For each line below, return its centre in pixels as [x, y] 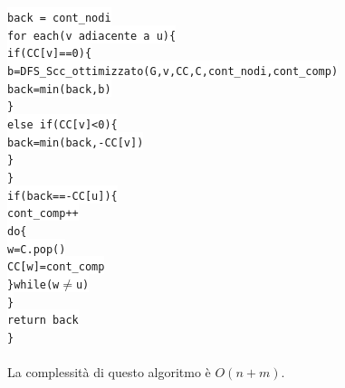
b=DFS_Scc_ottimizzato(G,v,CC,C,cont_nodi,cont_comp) [173, 71]
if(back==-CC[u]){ [62, 196]
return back [43, 321]
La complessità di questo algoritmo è [109, 372]
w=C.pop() [37, 249]
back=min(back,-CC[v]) [76, 142]
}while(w [34, 284]
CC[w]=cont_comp [56, 267]
